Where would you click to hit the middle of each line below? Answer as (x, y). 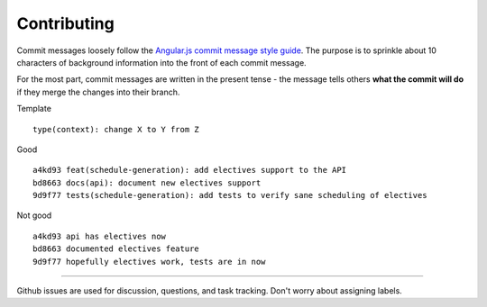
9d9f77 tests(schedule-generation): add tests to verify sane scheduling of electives (230, 195)
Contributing (65, 23)
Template (34, 109)
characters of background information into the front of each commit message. (161, 62)
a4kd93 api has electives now (100, 236)
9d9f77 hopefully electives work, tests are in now (149, 262)
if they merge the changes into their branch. (98, 92)
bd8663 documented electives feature (116, 249)
